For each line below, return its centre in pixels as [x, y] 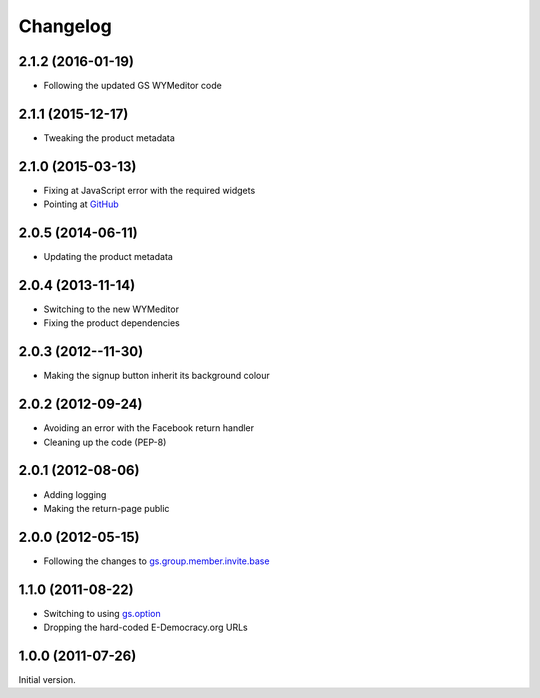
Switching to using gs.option [102, 613]
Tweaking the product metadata [109, 137]
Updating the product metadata [108, 257]
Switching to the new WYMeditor [111, 309]
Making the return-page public [106, 508]
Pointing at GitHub [81, 204]
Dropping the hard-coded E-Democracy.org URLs [146, 627]
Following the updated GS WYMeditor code [132, 86]
